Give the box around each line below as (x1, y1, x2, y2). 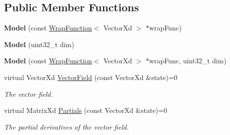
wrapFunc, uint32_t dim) (149, 55, 227, 66)
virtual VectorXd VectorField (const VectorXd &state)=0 (4, 72, 178, 82)
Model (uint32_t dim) (4, 39, 74, 49)
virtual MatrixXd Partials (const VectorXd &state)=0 (4, 105, 167, 115)
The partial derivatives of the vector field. (4, 121, 129, 132)
